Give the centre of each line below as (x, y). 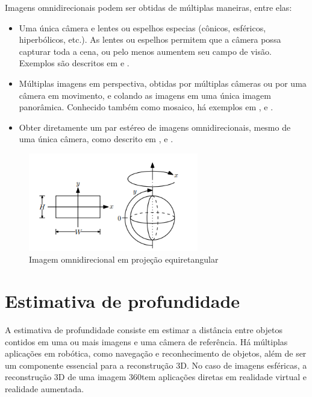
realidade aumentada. (45, 389)
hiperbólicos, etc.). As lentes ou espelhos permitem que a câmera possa (150, 39)
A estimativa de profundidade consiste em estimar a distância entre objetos (144, 330)
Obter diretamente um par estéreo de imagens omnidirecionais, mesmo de (155, 127)
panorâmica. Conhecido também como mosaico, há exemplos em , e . (146, 107)
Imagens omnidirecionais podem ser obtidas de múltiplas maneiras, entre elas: (148, 7)
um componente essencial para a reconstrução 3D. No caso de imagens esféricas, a (156, 365)
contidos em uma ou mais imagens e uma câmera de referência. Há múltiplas (146, 341)
